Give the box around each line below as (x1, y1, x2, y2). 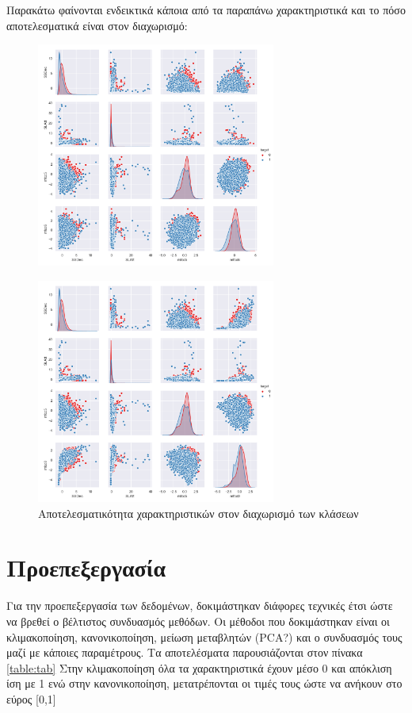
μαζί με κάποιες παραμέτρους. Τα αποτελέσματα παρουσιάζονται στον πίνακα (6, 644, 363, 661)
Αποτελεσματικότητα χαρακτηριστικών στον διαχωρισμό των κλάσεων (38, 504, 359, 521)
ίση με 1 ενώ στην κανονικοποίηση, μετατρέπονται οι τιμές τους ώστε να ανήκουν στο (6, 675, 402, 692)
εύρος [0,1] (6, 690, 56, 707)
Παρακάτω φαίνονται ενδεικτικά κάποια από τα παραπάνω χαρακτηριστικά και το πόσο (6, 2, 406, 17)
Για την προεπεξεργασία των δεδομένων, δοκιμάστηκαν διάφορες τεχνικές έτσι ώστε (6, 597, 393, 614)
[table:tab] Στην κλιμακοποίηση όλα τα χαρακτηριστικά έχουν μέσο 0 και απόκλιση (6, 659, 392, 676)
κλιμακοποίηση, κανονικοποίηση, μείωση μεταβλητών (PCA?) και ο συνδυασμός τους (6, 628, 402, 645)
